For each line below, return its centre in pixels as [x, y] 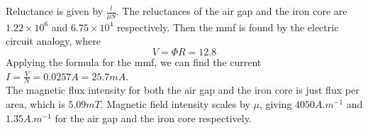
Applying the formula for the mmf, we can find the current [134, 62]
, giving [275, 104]
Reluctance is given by [55, 11]
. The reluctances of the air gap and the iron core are [232, 11]
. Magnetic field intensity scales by [175, 104]
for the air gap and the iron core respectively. [153, 118]
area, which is [35, 104]
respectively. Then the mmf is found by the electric [228, 27]
